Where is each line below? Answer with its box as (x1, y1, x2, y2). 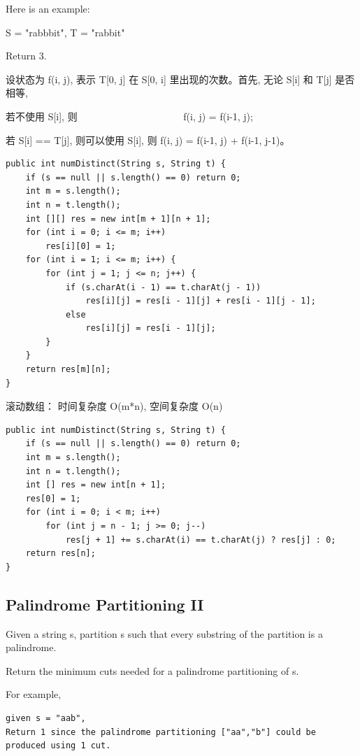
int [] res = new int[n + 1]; (25, 480, 166, 490)
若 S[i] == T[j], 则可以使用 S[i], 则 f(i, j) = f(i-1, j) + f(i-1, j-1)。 (6, 132, 290, 147)
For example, (6, 687, 62, 701)
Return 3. (6, 48, 47, 63)
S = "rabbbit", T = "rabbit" (6, 24, 125, 39)
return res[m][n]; (25, 364, 111, 375)
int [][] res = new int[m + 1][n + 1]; (25, 213, 211, 224)
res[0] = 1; (25, 493, 81, 504)
